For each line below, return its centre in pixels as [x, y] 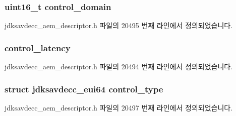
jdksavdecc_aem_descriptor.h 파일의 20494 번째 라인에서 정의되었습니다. [119, 67]
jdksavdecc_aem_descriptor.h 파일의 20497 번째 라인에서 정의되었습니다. [119, 107]
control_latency [38, 47]
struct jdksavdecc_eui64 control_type [84, 89]
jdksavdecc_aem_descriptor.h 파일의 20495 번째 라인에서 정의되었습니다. [119, 25]
